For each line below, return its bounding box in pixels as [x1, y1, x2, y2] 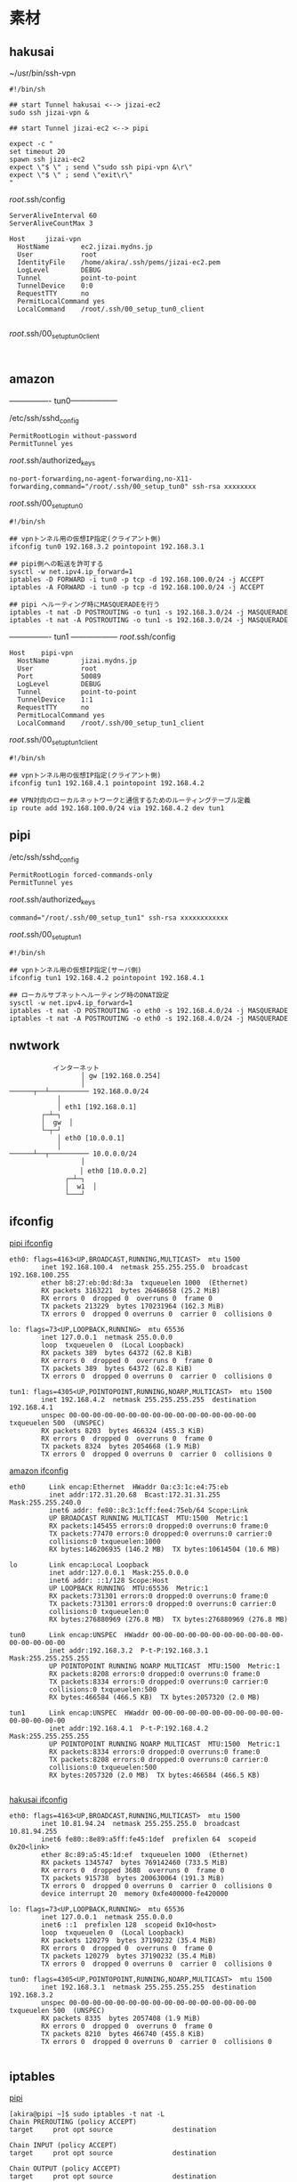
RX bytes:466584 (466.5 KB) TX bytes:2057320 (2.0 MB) [48, 1692, 261, 1701]
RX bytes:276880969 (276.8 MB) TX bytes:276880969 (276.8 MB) [48, 1615, 289, 1624]
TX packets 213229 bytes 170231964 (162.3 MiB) [41, 1302, 225, 1310]
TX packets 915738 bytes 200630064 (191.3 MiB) [41, 1873, 225, 1883]
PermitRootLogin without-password [9, 432, 138, 441]
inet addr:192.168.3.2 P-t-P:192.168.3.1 [48, 1646, 209, 1655]
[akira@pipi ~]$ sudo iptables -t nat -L [9, 2110, 165, 2119]
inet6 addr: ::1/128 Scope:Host [48, 1576, 169, 1585]
